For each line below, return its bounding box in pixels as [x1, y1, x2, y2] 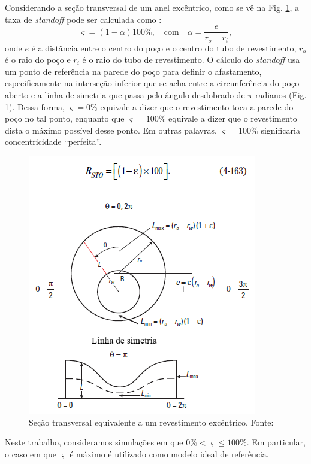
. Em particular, [246, 436, 306, 448]
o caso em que [5, 447, 56, 460]
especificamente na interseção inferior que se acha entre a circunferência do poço [5, 77, 300, 89]
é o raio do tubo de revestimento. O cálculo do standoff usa [82, 53, 300, 66]
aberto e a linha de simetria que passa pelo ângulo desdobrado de [5, 89, 245, 101]
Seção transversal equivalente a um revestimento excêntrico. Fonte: [29, 416, 274, 428]
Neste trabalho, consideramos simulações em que [5, 436, 183, 448]
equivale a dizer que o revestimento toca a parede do [100, 100, 294, 113]
